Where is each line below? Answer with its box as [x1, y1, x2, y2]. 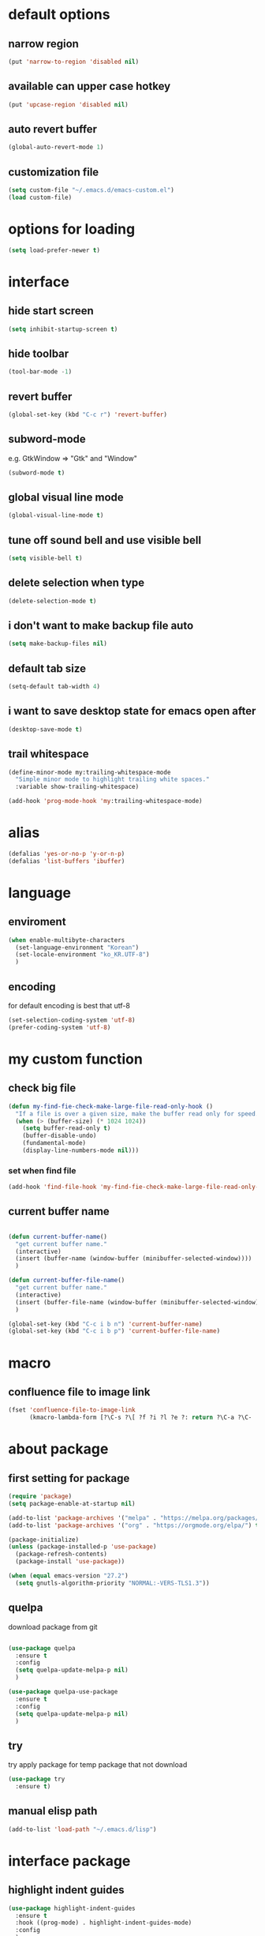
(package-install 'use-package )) [15, 1558, 125, 1566]
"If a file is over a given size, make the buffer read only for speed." [15, 1109, 263, 1118]
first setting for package [8, 1471, 130, 1485]
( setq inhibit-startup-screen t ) [8, 325, 118, 333]
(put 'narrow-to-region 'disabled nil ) [8, 58, 140, 66]
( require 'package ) [8, 1492, 73, 1501]
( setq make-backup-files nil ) [8, 640, 108, 648]
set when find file [8, 1165, 77, 1176]
